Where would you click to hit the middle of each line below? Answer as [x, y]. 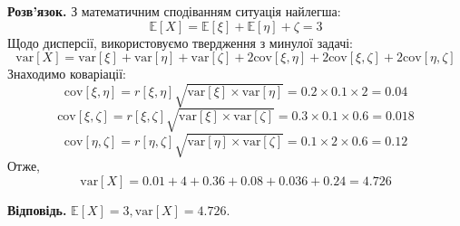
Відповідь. [37, 210]
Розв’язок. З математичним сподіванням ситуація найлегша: [174, 11]
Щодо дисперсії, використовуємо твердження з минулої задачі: [180, 42]
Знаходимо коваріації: [67, 74]
